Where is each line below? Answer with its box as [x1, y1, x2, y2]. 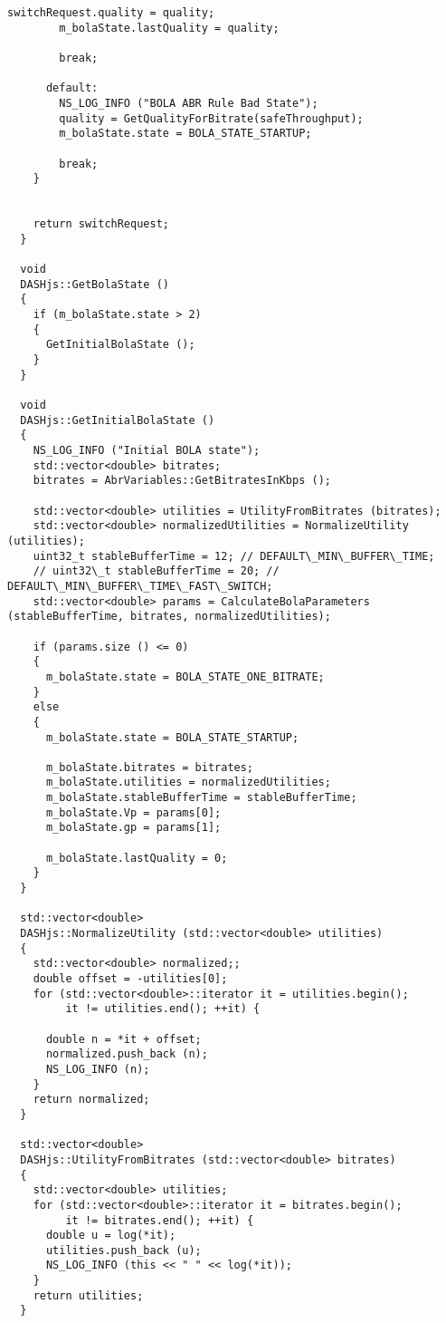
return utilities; [33, 1289, 144, 1302]
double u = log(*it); [45, 1229, 176, 1242]
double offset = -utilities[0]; [33, 972, 228, 985]
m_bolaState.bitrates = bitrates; [45, 760, 254, 774]
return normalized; [33, 1093, 150, 1106]
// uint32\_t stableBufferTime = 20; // [33, 565, 280, 578]
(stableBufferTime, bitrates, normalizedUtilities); [7, 610, 331, 623]
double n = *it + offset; [45, 1032, 202, 1046]
